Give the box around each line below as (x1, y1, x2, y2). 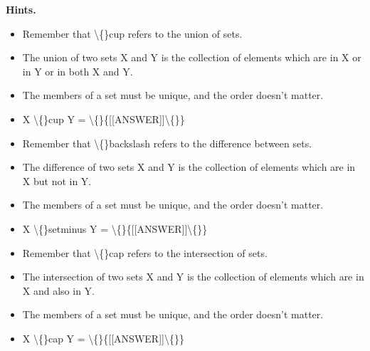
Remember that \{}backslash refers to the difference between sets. (22, 135, 312, 150)
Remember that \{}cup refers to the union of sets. (22, 26, 243, 41)
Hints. (6, 2, 36, 16)
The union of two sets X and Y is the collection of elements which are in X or (22, 50, 361, 65)
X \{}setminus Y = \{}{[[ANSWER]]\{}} (22, 221, 208, 236)
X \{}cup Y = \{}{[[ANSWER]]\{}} (22, 111, 185, 126)
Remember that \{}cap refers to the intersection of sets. (22, 245, 268, 260)
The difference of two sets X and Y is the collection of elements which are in (22, 159, 356, 174)
